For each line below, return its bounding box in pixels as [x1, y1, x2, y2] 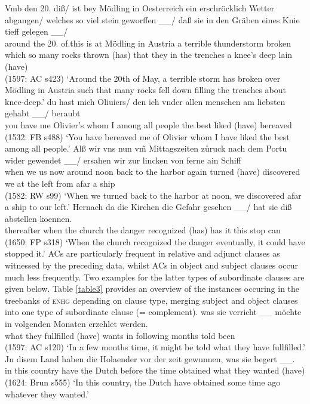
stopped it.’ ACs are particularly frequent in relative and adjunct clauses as [5, 247, 280, 260]
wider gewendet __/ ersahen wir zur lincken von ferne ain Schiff [5, 153, 241, 166]
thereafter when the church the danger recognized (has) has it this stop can [5, 224, 281, 236]
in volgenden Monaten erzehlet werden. [5, 317, 148, 330]
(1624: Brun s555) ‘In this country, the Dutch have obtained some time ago [5, 376, 281, 388]
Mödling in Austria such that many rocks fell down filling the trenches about [5, 84, 287, 96]
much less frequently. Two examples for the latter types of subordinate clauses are [5, 270, 305, 283]
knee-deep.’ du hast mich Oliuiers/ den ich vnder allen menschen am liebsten [5, 95, 286, 107]
